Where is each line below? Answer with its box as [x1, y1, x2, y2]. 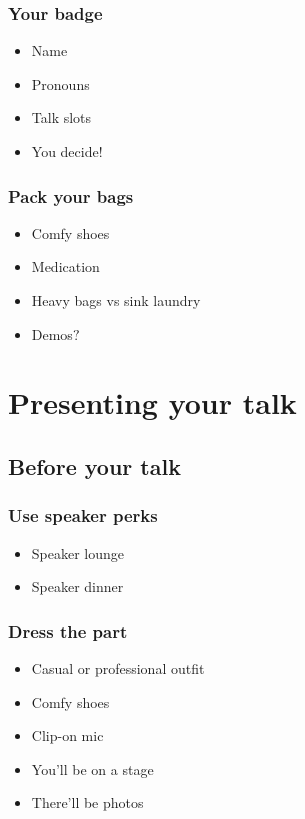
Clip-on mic [31, 725, 104, 746]
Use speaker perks [8, 503, 158, 528]
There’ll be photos [31, 792, 144, 813]
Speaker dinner [31, 576, 124, 597]
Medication [31, 256, 100, 277]
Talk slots [31, 107, 92, 128]
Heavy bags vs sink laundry [31, 290, 201, 310]
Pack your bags [8, 183, 134, 208]
